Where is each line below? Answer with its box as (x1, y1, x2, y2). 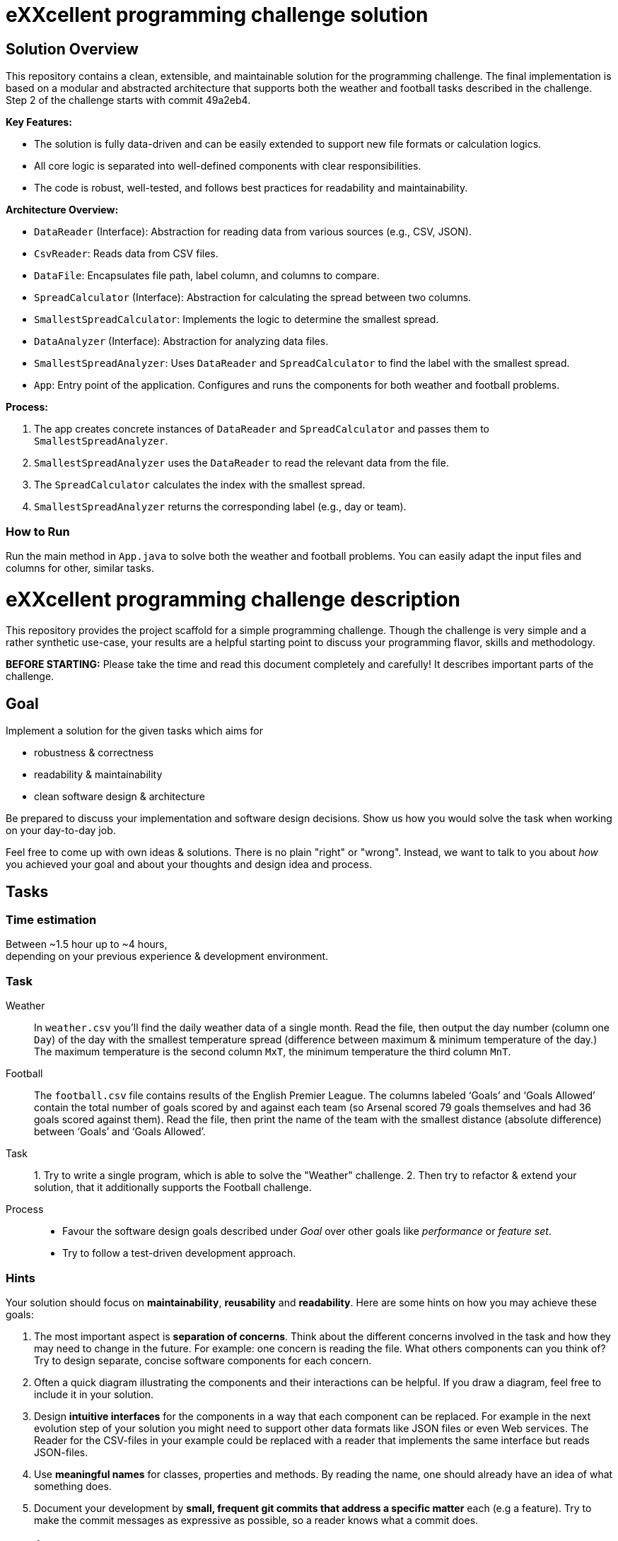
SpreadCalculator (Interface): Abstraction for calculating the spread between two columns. (34, 291, 472, 304)
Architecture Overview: (6, 204, 119, 216)
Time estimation (6, 913, 97, 927)
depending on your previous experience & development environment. (6, 950, 329, 963)
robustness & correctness (34, 746, 154, 759)
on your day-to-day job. (6, 824, 116, 837)
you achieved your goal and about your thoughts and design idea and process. (6, 858, 373, 871)
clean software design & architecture (34, 790, 205, 803)
